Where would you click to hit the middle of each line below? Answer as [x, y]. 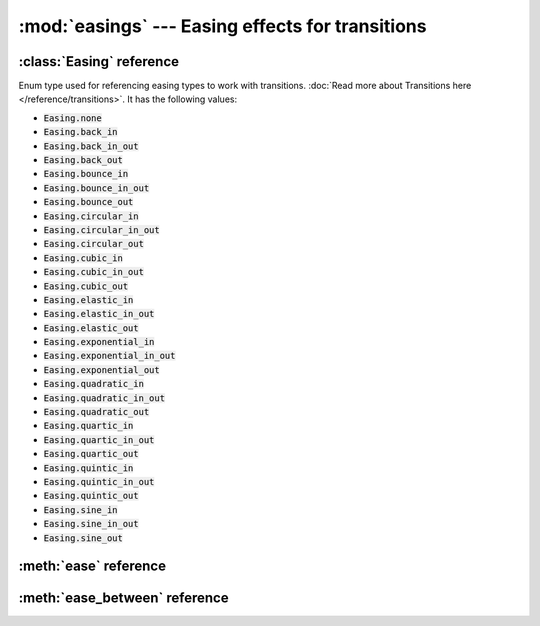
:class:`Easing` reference [99, 61]
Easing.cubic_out [86, 286]
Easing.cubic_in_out [94, 272]
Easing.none [72, 118]
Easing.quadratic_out [96, 412]
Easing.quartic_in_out [99, 439]
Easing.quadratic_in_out [104, 398]
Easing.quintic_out [91, 496]
